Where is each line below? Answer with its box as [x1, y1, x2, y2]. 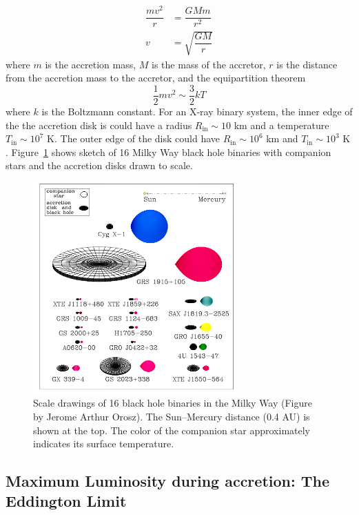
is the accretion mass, [45, 57, 136, 71]
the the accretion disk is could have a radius [6, 117, 192, 132]
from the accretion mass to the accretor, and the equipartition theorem [6, 70, 306, 85]
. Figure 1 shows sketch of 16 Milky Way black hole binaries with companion [6, 144, 331, 159]
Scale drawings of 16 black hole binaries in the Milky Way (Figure [33, 396, 312, 410]
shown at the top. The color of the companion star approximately [33, 422, 310, 437]
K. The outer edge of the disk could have [47, 131, 220, 146]
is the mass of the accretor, [152, 57, 266, 71]
